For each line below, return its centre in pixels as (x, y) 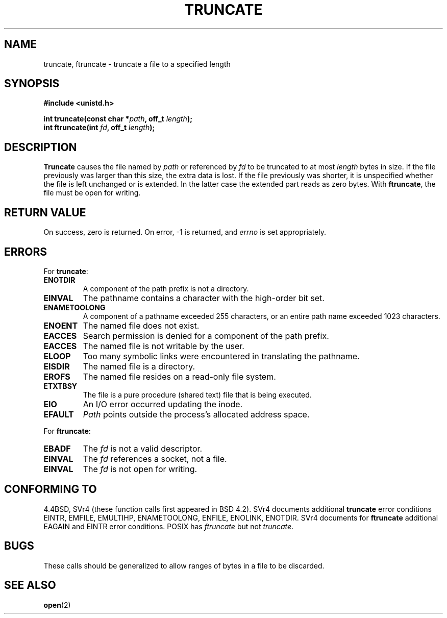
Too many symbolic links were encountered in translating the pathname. (221, 356)
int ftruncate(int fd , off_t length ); (99, 128)
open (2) (57, 605)
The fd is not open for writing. (140, 469)
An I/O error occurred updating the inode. (163, 404)
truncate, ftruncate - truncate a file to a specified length (137, 64)
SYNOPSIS (32, 84)
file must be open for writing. (92, 193)
